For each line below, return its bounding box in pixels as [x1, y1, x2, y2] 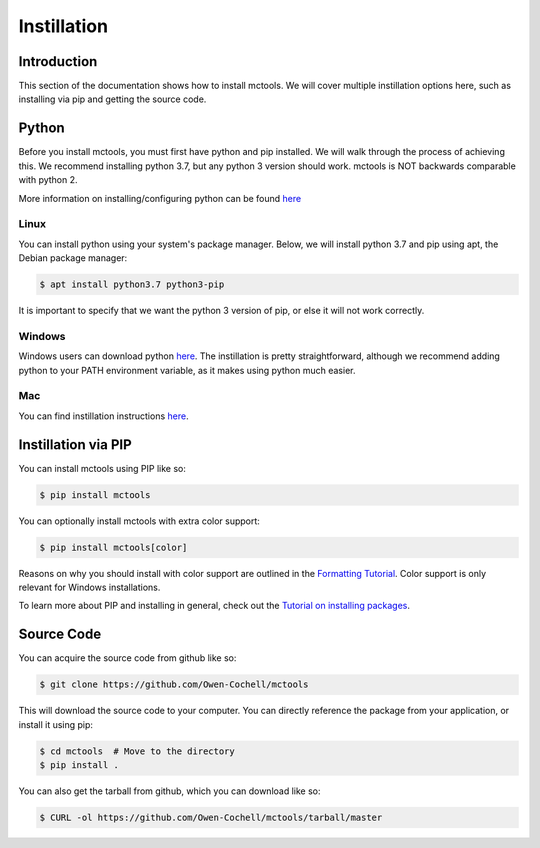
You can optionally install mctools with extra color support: [18, 515, 260, 527]
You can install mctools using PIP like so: [18, 462, 187, 474]
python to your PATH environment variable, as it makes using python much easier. [18, 364, 356, 376]
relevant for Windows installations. [18, 581, 161, 593]
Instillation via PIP [18, 436, 132, 453]
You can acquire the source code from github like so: [18, 652, 237, 664]
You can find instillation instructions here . [18, 410, 189, 422]
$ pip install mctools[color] [39, 541, 188, 553]
